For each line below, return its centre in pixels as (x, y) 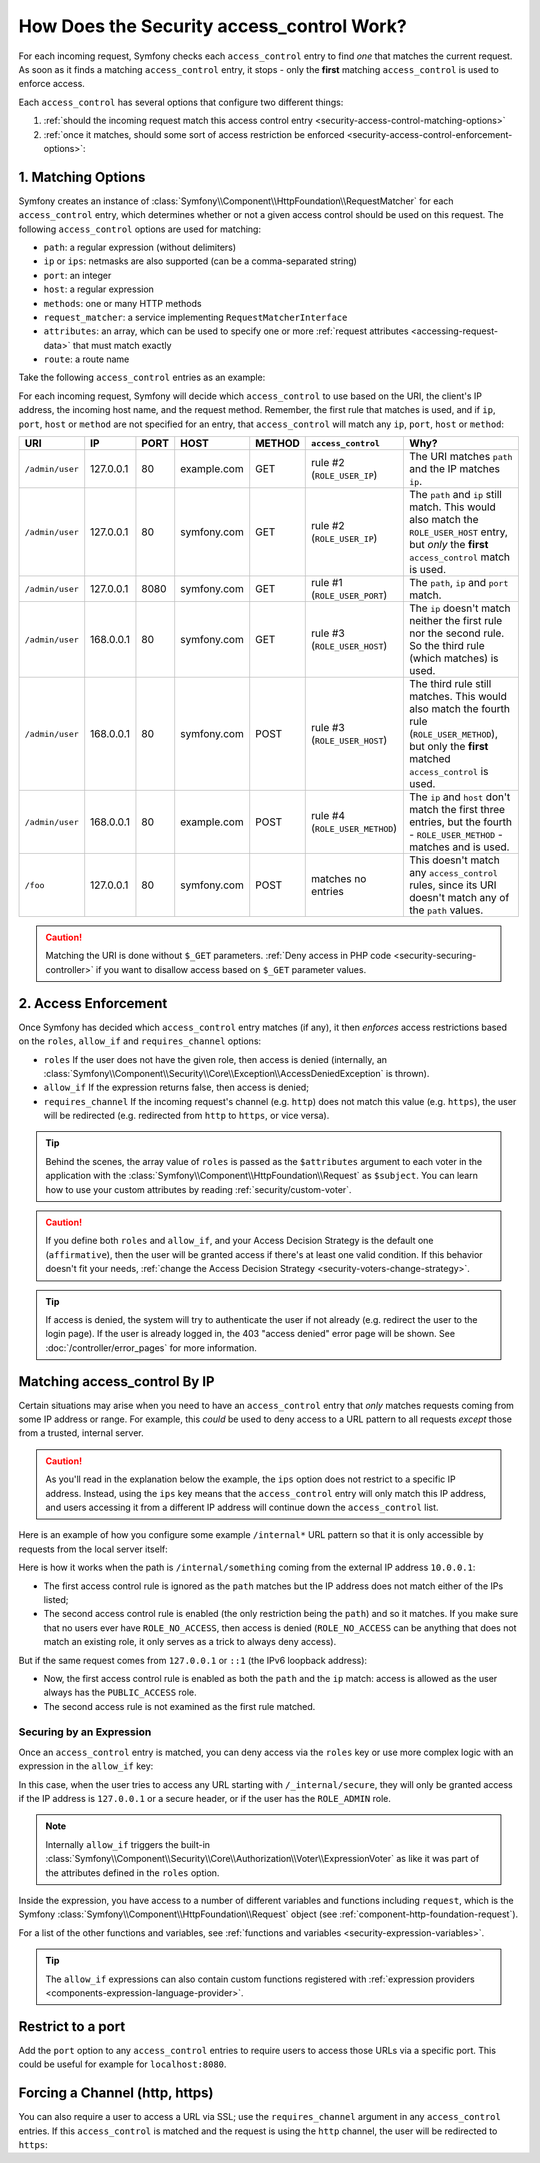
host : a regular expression (99, 289)
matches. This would (458, 697)
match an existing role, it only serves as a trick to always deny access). (190, 1642)
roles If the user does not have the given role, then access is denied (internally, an (215, 1059)
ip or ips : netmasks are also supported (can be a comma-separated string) (200, 261)
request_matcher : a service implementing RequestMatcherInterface (195, 317)
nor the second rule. (457, 633)
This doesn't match (454, 860)
